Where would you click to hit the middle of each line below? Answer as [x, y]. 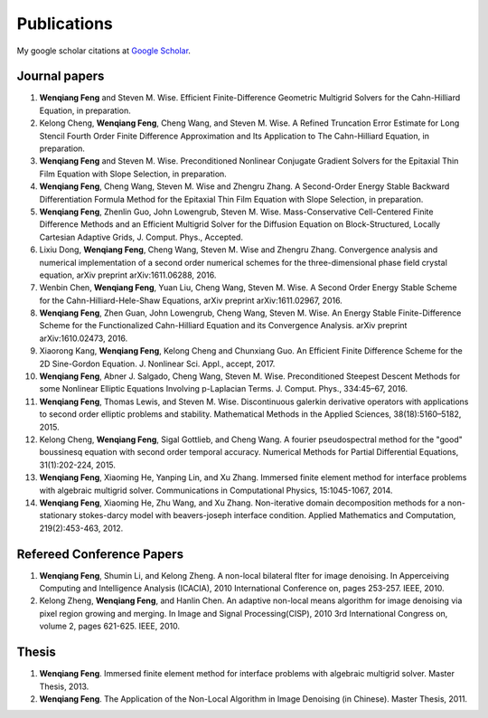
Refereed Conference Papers [100, 554]
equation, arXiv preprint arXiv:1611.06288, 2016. [128, 275]
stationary [58, 515]
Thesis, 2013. [64, 686]
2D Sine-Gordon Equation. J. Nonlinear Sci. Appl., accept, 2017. [157, 364]
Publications [65, 24]
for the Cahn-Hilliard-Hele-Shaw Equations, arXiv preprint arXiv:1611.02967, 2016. [191, 300]
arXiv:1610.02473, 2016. [84, 338]
